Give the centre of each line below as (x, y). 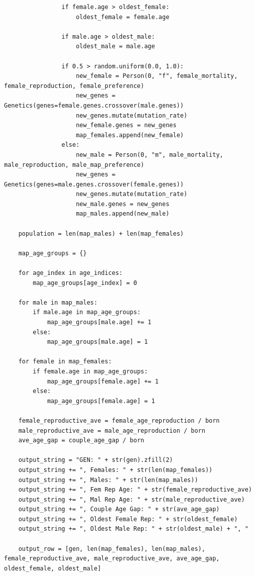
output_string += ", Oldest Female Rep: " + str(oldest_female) (128, 519)
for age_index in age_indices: (71, 273)
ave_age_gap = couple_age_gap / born (81, 441)
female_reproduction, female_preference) (74, 86)
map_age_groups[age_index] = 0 (85, 283)
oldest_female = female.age (123, 17)
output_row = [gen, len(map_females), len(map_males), (112, 549)
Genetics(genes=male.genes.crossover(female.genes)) (94, 184)
